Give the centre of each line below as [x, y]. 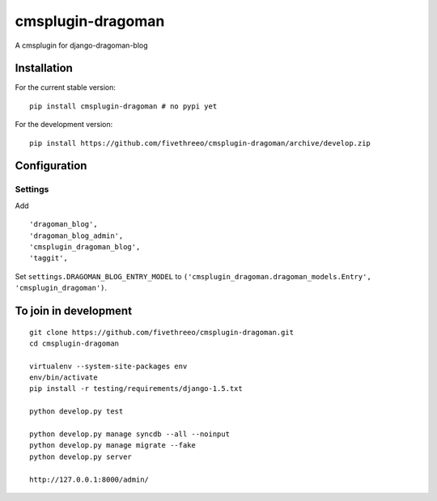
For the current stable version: [66, 87]
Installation [44, 68]
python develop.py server [81, 456]
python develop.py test [76, 412]
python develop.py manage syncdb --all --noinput [130, 434]
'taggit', [49, 258]
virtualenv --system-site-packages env [108, 366]
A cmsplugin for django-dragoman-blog [82, 45]
